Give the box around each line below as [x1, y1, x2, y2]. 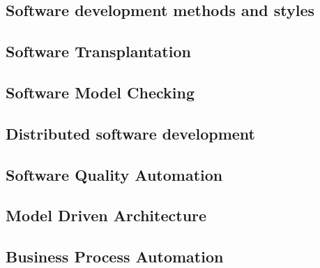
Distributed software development [6, 122, 255, 144]
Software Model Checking [6, 81, 195, 103]
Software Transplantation [6, 40, 191, 62]
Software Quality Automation [6, 163, 223, 185]
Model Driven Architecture [6, 204, 207, 226]
